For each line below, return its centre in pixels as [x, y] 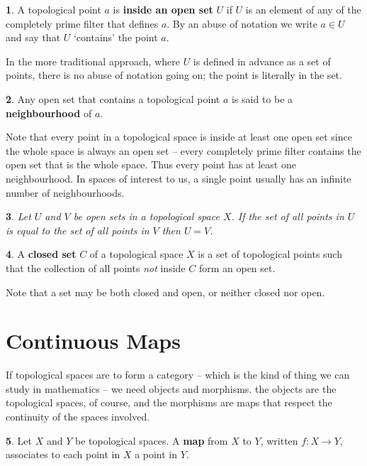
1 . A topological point [53, 9]
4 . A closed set [41, 254]
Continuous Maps [93, 341]
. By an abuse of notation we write [242, 23]
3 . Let [18, 216]
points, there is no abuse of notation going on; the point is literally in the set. [174, 75]
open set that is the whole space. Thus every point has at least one [151, 164]
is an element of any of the [303, 9]
